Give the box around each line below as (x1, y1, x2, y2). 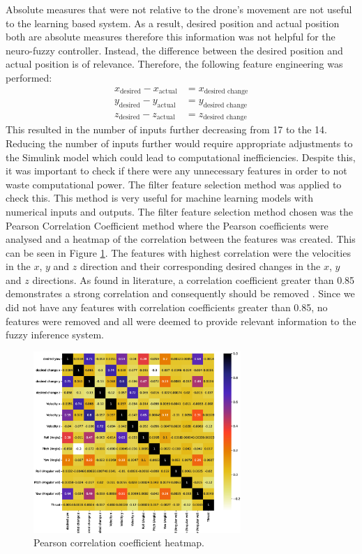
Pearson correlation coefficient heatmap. (33, 535, 204, 550)
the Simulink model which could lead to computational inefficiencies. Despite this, (6, 149, 356, 164)
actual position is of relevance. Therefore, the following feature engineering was (6, 57, 343, 71)
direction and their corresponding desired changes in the (80, 259, 321, 274)
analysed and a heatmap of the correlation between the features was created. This (6, 232, 356, 246)
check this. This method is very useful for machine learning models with (6, 190, 314, 205)
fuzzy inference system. (6, 327, 104, 342)
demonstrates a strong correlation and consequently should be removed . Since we (6, 286, 355, 301)
